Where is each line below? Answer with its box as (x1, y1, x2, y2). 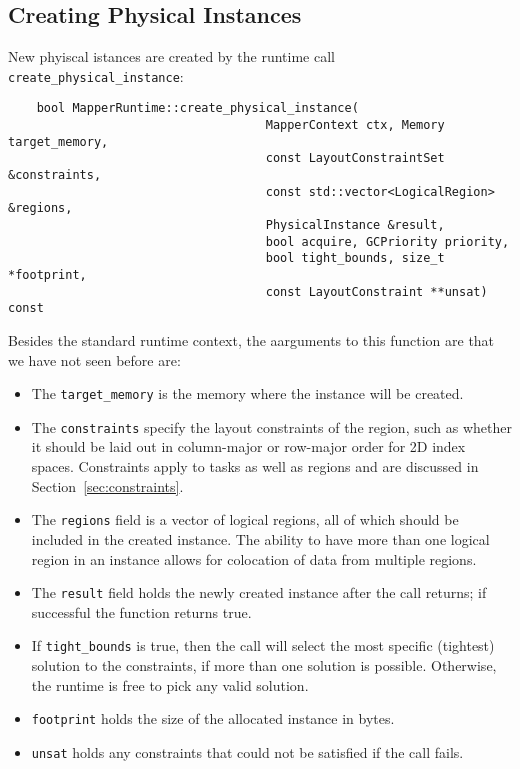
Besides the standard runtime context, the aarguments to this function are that (8, 329, 495, 350)
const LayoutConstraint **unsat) (265, 284, 488, 299)
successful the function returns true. (31, 601, 252, 622)
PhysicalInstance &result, (265, 218, 445, 233)
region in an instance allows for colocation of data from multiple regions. (31, 548, 477, 569)
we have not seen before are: (8, 349, 181, 370)
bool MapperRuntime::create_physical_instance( (36, 101, 359, 116)
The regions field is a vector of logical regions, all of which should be (31, 509, 459, 530)
